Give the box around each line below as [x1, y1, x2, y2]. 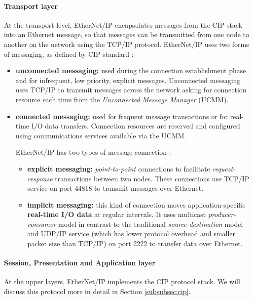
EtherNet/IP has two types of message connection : [15, 147, 171, 157]
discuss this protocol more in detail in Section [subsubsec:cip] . [4, 286, 191, 297]
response [27, 173, 53, 183]
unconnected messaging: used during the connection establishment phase [15, 65, 246, 76]
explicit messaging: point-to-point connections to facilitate [27, 163, 210, 173]
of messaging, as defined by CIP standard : [4, 48, 134, 59]
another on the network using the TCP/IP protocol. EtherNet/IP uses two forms [4, 39, 249, 49]
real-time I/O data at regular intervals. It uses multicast [27, 209, 206, 219]
